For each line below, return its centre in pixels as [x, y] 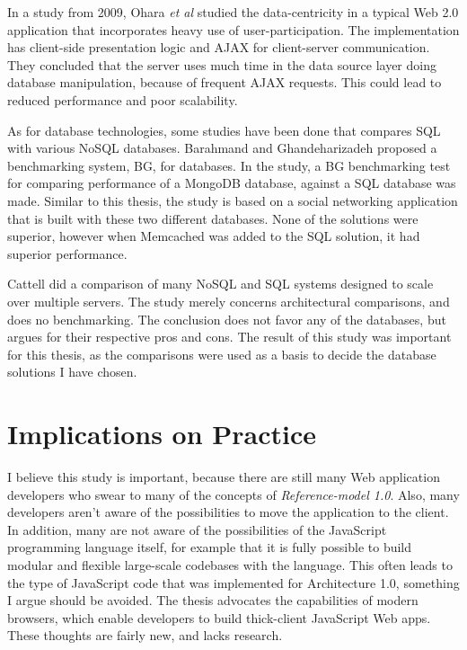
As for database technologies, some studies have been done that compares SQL [224, 130]
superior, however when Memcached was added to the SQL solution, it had [214, 236]
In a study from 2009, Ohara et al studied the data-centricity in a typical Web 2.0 [233, 12]
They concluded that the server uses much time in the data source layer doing [222, 64]
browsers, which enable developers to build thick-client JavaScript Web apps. [219, 617]
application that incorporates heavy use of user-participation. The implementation [233, 29]
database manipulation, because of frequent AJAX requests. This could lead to [225, 82]
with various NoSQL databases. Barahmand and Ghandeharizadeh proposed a [222, 148]
